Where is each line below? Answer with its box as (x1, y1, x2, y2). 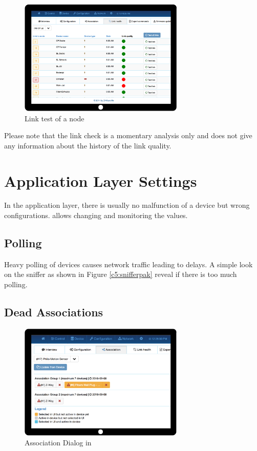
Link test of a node (25, 113, 84, 123)
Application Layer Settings (4, 170, 197, 191)
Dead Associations (4, 304, 103, 320)
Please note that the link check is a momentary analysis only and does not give (4, 130, 252, 141)
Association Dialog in (25, 437, 92, 448)
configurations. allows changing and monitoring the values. (4, 210, 188, 221)
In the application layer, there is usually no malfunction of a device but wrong (4, 200, 250, 210)
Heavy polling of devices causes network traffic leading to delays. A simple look (4, 259, 253, 269)
